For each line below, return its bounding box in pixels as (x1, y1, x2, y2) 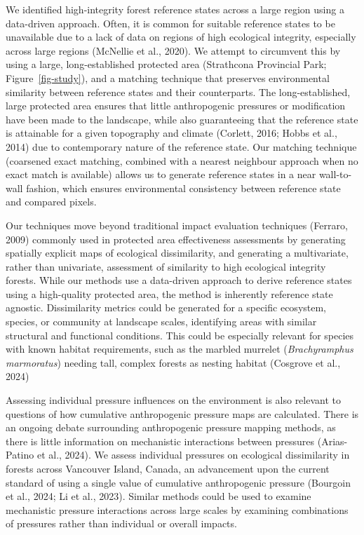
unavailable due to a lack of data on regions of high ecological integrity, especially (6, 29, 356, 44)
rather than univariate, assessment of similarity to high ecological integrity (6, 259, 326, 273)
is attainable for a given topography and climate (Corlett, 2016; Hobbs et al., (6, 126, 337, 140)
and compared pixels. (6, 194, 97, 209)
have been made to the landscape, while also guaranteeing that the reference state (6, 111, 358, 126)
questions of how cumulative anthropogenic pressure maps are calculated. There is (6, 406, 359, 421)
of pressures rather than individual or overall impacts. (6, 516, 237, 531)
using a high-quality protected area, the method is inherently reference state (6, 286, 333, 301)
